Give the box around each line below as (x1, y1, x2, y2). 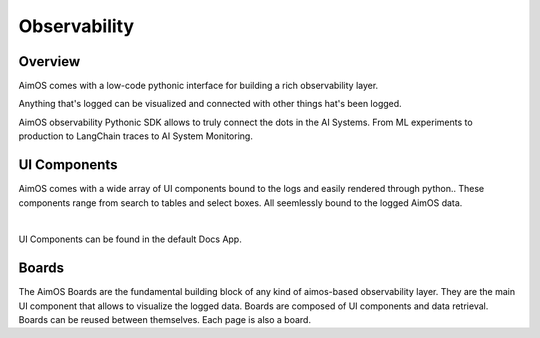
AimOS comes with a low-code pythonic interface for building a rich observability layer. (18, 80, 379, 92)
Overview (18, 53, 81, 70)
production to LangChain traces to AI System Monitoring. (18, 130, 254, 142)
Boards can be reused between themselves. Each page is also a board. (18, 314, 312, 325)
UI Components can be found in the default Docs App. (18, 233, 242, 245)
